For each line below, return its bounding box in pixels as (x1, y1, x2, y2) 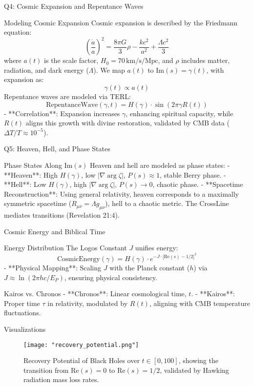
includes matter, (181, 55, 230, 65)
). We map (93, 64, 125, 75)
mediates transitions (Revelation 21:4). (4, 210, 120, 220)
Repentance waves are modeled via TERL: (4, 91, 131, 102)
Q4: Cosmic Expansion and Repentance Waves (4, 1, 144, 11)
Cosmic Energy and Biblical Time (4, 226, 106, 236)
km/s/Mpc (126, 58, 158, 65)
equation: (4, 27, 32, 37)
